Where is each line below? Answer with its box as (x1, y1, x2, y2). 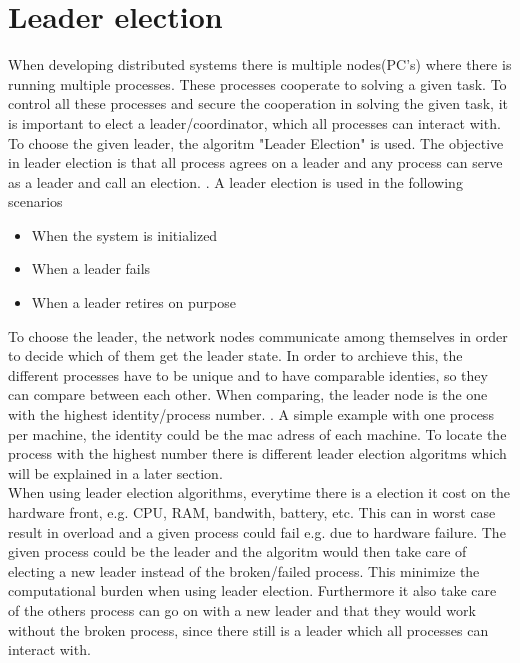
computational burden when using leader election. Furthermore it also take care (8, 580, 497, 601)
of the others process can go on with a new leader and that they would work (8, 599, 476, 620)
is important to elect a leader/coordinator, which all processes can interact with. (8, 112, 501, 133)
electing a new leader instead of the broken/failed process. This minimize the (8, 560, 480, 581)
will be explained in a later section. (8, 462, 223, 483)
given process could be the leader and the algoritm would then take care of (8, 541, 467, 562)
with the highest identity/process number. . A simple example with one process (8, 404, 494, 425)
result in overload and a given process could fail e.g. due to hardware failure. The (8, 521, 506, 542)
